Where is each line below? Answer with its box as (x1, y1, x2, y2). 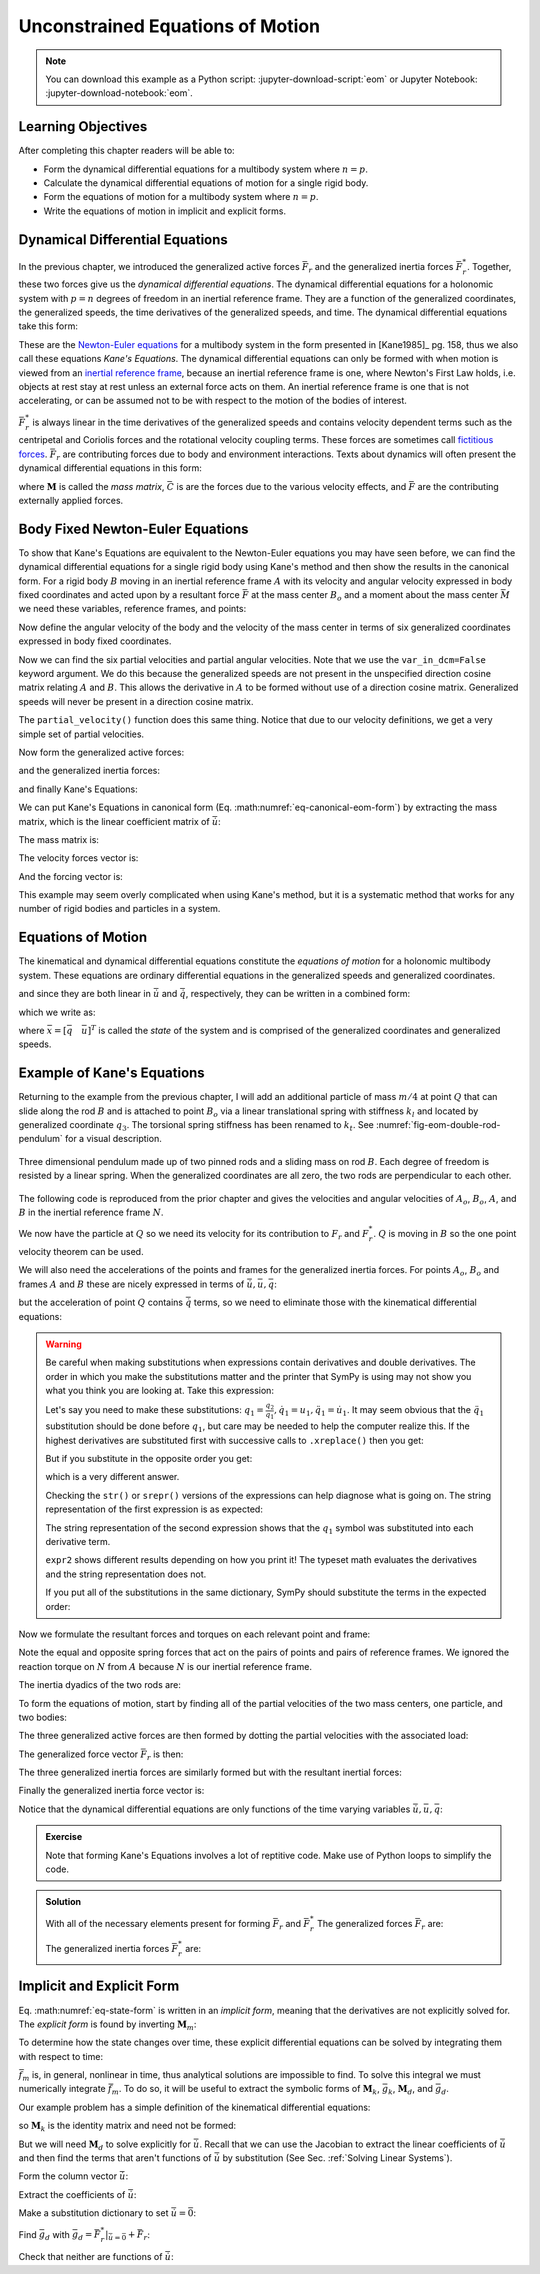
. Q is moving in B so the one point (373, 1228, 517, 1240)
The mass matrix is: (18, 833, 100, 845)
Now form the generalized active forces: (18, 746, 185, 758)
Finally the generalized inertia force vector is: (18, 1785, 205, 1797)
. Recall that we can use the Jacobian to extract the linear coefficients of (199, 2138, 498, 2150)
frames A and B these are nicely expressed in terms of (18, 1278, 245, 1290)
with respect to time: (18, 2050, 104, 2062)
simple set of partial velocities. (18, 728, 145, 740)
